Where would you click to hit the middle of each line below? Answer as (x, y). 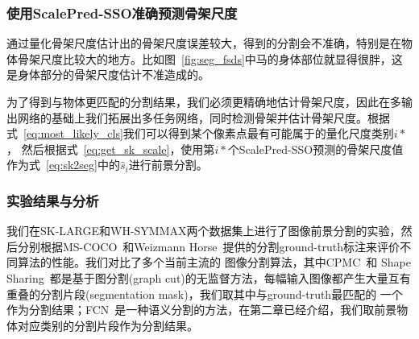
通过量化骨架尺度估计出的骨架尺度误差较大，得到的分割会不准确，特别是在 (204, 43)
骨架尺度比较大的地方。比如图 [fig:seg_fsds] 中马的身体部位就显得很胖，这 (210, 58)
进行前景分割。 (168, 165)
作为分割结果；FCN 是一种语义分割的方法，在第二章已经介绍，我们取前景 (202, 310)
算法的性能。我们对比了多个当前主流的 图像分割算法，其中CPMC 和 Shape (214, 262)
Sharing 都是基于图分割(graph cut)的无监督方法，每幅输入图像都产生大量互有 (209, 277)
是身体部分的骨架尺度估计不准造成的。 (108, 74)
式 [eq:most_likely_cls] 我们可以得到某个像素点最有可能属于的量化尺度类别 (200, 133)
